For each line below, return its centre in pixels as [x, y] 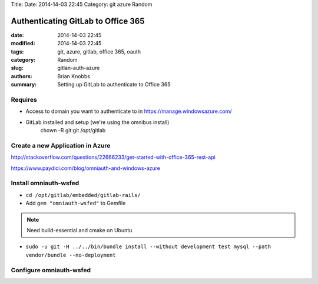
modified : [23, 44]
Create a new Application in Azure [61, 145]
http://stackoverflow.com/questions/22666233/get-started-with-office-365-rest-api [113, 157]
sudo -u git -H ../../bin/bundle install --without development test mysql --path [148, 247]
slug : [17, 68]
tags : [17, 51]
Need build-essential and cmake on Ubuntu [79, 230]
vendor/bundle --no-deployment [71, 255]
